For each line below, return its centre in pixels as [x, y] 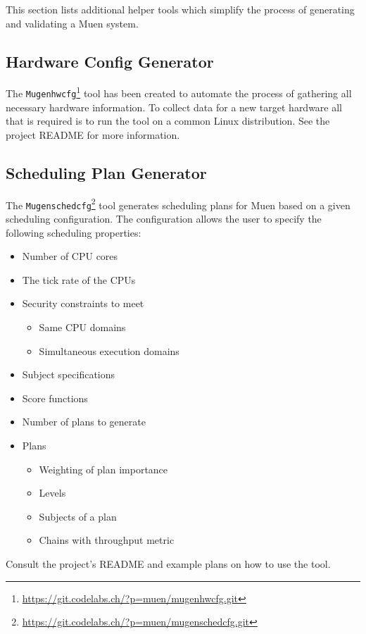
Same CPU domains [82, 327]
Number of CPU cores [70, 256]
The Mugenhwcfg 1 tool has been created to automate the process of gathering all [179, 92]
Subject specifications [69, 374]
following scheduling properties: [74, 232]
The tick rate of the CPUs [79, 279]
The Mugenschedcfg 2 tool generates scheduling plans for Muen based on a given [178, 204]
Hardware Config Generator [110, 61]
